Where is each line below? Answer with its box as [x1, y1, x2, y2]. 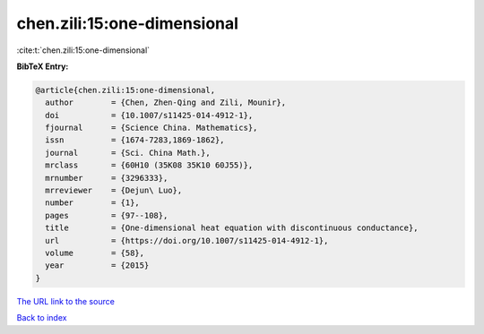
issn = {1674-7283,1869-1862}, [45, 135, 225, 145]
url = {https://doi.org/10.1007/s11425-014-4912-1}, [45, 236, 329, 245]
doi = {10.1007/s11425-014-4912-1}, [45, 110, 254, 120]
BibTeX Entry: [16, 61, 69, 72]
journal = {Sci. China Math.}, [45, 148, 211, 158]
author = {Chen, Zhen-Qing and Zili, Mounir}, [45, 98, 287, 107]
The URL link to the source [16, 295, 116, 306]
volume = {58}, [45, 248, 145, 258]
